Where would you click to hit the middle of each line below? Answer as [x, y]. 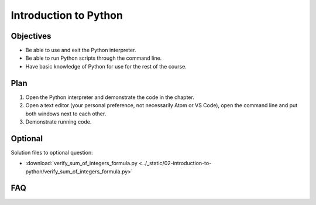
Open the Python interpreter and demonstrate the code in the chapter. [110, 97]
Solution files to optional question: [52, 152]
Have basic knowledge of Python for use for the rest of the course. [106, 66]
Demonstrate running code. [59, 122]
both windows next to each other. [66, 114]
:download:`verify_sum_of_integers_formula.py [81, 163]
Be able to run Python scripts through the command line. [94, 58]
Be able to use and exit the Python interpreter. [81, 50]
